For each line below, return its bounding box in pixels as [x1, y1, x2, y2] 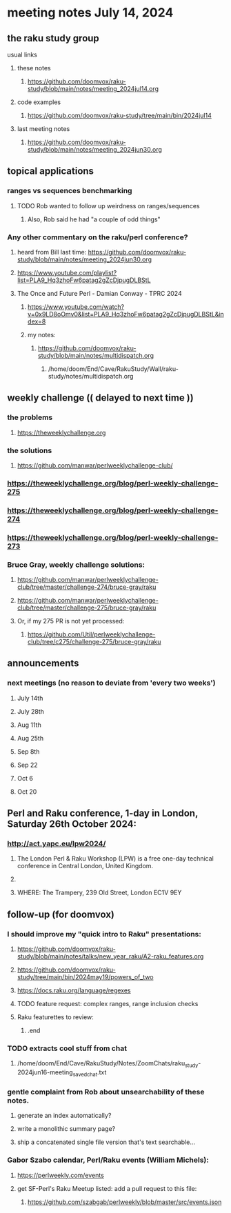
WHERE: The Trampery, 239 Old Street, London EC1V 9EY [17, 888, 182, 897]
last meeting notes [17, 125, 70, 132]
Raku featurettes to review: [17, 1013, 94, 1021]
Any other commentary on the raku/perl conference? [7, 232, 188, 242]
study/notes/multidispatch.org [48, 372, 134, 380]
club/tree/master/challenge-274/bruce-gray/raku [17, 583, 157, 591]
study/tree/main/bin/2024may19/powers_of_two [17, 973, 154, 981]
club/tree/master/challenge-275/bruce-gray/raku [17, 603, 157, 612]
